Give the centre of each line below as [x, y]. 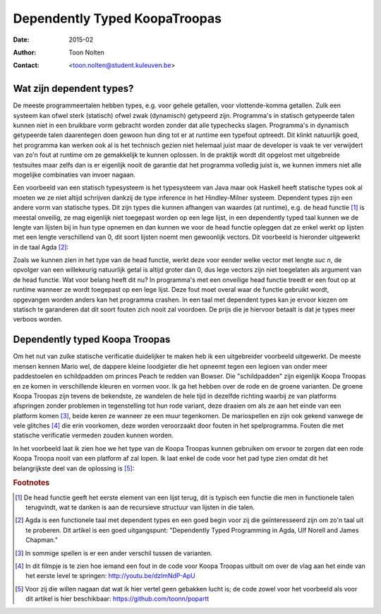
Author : [25, 52]
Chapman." [42, 540]
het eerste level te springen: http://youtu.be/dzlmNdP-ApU [110, 576]
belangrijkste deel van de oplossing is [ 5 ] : [74, 468]
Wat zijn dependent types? [73, 89]
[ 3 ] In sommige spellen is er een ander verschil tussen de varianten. [114, 553]
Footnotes [31, 483]
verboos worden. [38, 319]
